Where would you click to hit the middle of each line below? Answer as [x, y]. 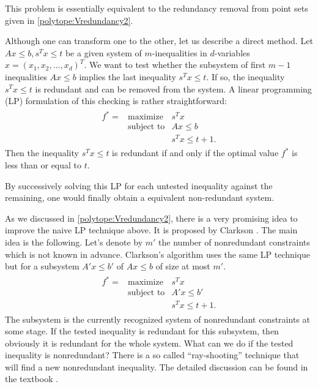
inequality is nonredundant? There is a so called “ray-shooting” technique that [152, 355]
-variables [232, 52]
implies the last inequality [128, 76]
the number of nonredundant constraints [234, 242]
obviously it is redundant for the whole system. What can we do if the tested [149, 343]
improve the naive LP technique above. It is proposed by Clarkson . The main [151, 230]
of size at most [183, 266]
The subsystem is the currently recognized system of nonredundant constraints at [157, 319]
